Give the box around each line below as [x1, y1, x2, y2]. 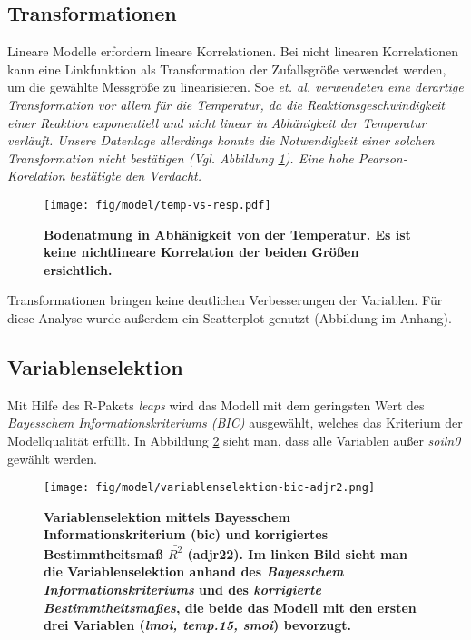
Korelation [7, 166, 65, 185]
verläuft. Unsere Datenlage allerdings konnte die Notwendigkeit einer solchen [7, 131, 435, 150]
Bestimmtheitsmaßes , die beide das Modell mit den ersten [44, 597, 417, 616]
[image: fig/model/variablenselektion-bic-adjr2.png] [44, 481, 376, 495]
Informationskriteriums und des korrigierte [44, 579, 321, 598]
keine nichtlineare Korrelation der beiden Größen [44, 242, 359, 261]
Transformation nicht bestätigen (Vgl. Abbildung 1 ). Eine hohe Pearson [7, 148, 403, 167]
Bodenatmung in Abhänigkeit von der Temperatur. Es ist [44, 224, 411, 243]
